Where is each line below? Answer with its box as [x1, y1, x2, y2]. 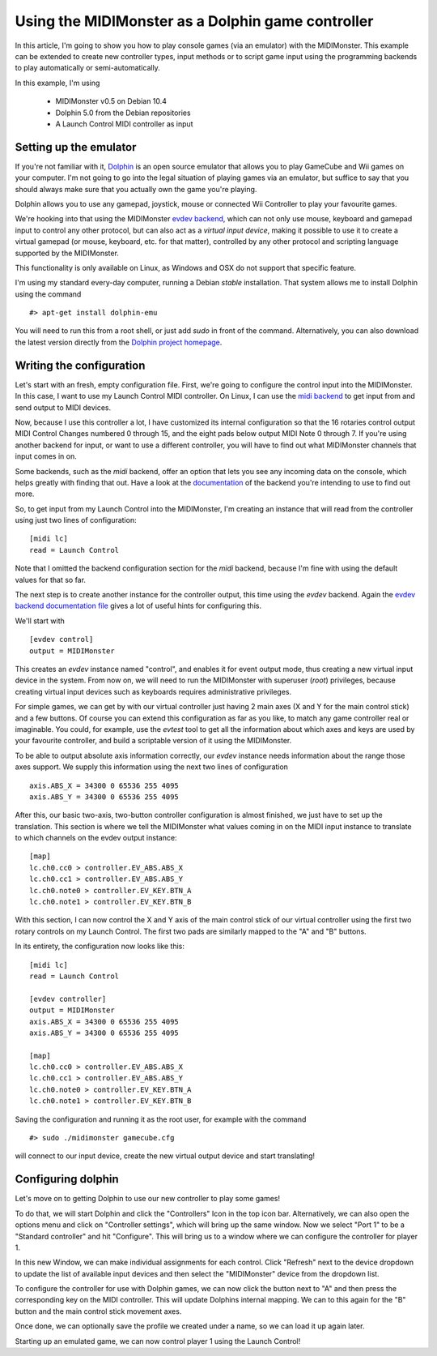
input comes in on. [15, 451, 77, 461]
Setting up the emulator [15, 140, 137, 154]
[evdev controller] [29, 994, 107, 1003]
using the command [15, 289, 82, 299]
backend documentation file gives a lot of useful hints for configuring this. [15, 601, 262, 611]
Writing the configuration [15, 358, 146, 372]
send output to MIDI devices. [15, 402, 112, 413]
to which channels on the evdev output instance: [15, 833, 177, 843]
